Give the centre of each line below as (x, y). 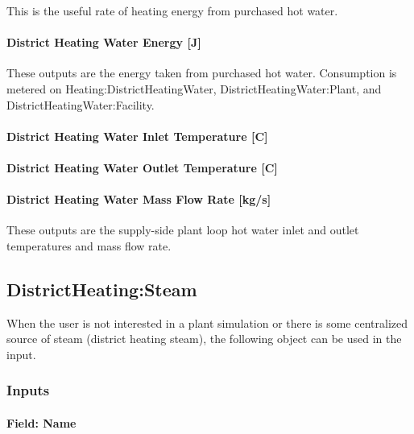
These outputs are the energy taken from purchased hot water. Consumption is (202, 73)
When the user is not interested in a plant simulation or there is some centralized (207, 322)
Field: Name (41, 422)
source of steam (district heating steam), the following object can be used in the (204, 339)
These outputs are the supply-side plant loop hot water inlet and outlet (183, 230)
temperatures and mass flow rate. (89, 245)
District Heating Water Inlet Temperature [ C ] (137, 136)
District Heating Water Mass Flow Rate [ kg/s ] (139, 199)
